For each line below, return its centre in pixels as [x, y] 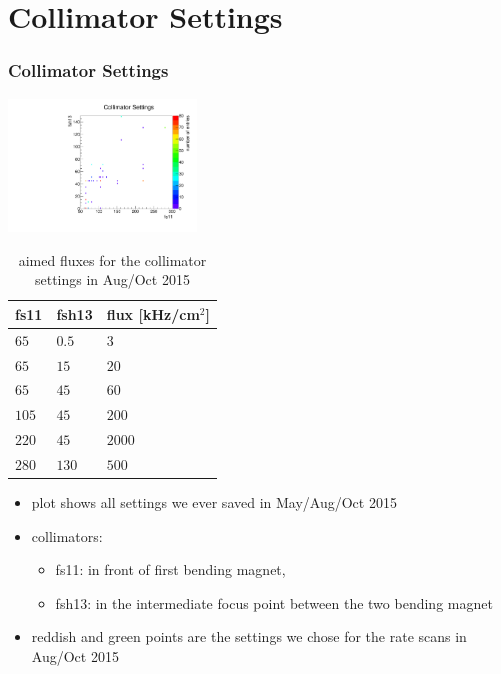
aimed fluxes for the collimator [112, 259]
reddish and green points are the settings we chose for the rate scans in [249, 636]
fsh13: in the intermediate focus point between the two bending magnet [274, 602]
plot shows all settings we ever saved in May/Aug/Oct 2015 [214, 502]
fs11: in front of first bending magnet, [170, 569]
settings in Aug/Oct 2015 [112, 279]
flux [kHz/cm [153, 313]
